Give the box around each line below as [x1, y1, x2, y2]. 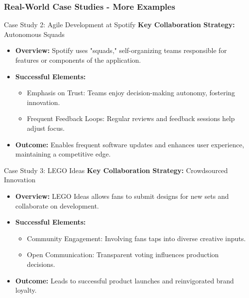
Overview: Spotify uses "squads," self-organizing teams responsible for [15, 45, 227, 55]
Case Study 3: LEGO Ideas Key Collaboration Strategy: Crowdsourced [4, 165, 228, 175]
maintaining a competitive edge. [15, 149, 111, 159]
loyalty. [15, 285, 37, 295]
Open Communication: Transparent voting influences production [27, 249, 219, 260]
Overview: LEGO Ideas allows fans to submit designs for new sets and [15, 191, 229, 201]
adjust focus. [27, 123, 65, 133]
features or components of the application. [15, 55, 141, 65]
